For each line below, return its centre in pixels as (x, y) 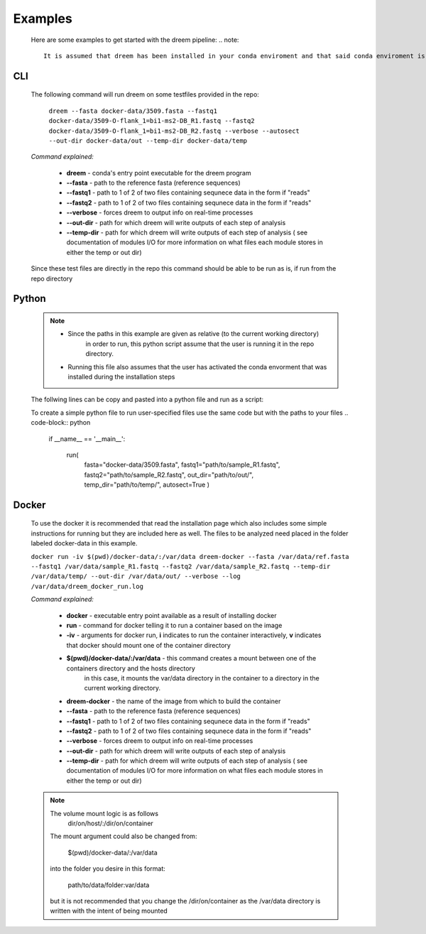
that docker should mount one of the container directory (148, 645)
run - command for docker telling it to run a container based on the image (174, 625)
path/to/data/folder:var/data (109, 885)
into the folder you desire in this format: (108, 869)
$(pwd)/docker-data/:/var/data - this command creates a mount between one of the (191, 658)
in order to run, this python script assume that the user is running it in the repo (200, 344)
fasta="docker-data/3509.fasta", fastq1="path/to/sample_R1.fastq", (182, 465)
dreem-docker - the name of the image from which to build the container (174, 701)
